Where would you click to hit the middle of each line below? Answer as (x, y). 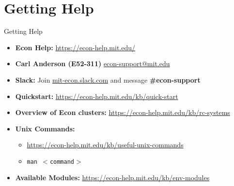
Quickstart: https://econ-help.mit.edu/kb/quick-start (97, 96)
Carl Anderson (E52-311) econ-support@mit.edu (93, 64)
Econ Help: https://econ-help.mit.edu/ (75, 47)
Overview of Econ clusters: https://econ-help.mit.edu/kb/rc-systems (123, 112)
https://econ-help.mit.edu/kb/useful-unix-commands (105, 145)
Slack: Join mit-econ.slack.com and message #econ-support (108, 79)
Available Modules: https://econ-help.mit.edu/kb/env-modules (112, 177)
